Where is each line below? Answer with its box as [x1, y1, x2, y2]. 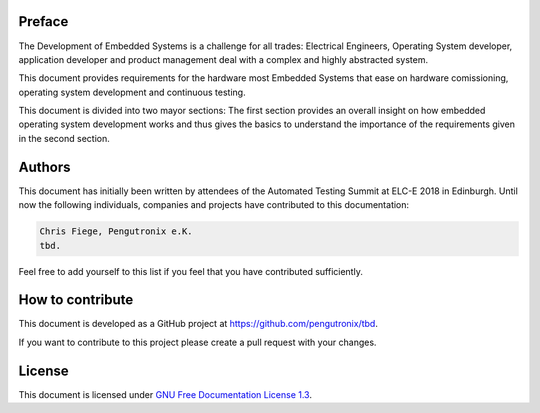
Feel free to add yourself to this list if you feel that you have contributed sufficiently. [18, 265, 364, 277]
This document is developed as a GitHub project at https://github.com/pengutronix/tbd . [18, 318, 379, 330]
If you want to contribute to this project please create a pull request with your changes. [18, 336, 377, 348]
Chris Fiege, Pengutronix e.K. [39, 226, 194, 237]
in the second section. [18, 132, 110, 144]
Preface [18, 13, 69, 30]
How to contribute [18, 291, 134, 309]
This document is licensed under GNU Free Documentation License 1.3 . [18, 388, 313, 400]
